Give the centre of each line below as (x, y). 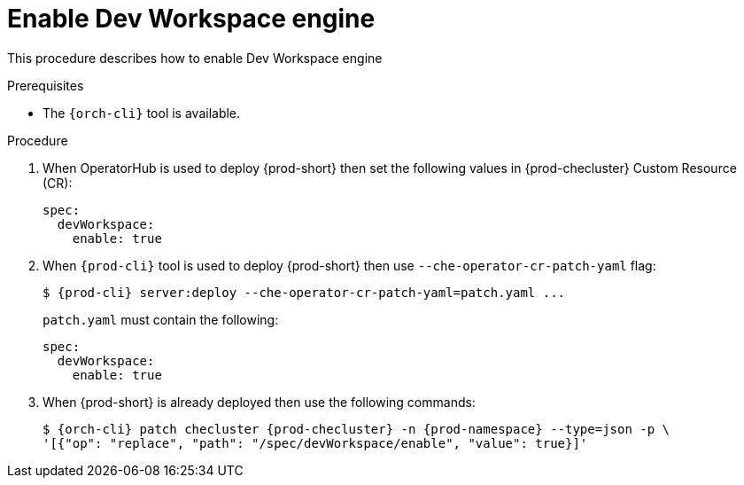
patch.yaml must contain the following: (161, 319)
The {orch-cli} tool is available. (142, 113)
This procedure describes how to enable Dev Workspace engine (195, 58)
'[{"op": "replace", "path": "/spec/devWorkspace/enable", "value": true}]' (315, 443)
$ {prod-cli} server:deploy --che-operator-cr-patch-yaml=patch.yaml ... (304, 292)
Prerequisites (46, 85)
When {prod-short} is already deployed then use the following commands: (259, 402)
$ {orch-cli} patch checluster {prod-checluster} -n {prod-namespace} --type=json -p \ (356, 429)
